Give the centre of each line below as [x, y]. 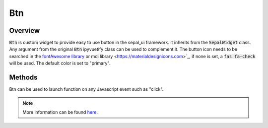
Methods [23, 78]
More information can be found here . [60, 112]
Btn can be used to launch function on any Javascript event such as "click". [86, 89]
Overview [25, 31]
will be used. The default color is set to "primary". [60, 63]
